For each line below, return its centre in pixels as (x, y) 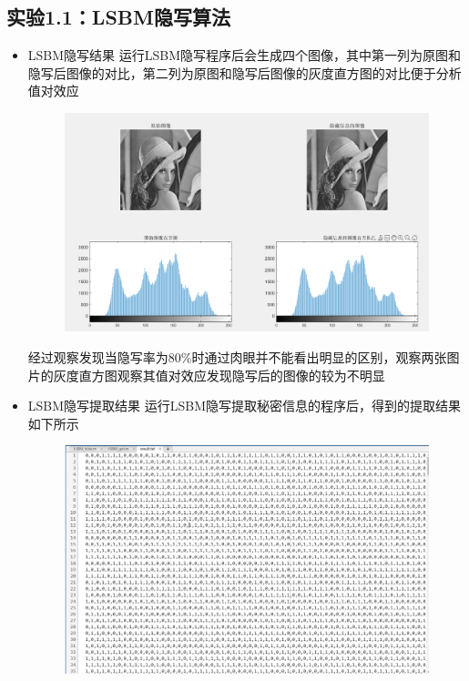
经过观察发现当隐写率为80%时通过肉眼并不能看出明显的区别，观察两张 (237, 356)
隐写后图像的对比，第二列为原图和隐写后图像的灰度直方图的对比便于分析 (245, 72)
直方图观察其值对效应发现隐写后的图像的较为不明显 (232, 375)
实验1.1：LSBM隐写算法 (118, 17)
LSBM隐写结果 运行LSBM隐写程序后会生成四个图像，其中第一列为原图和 (245, 55)
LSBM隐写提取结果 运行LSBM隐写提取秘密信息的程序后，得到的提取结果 (245, 406)
